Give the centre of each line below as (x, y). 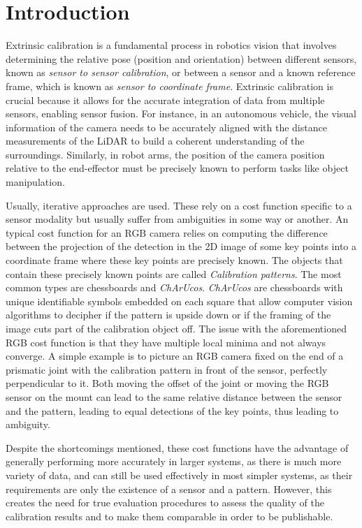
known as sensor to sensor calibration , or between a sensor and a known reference (181, 72)
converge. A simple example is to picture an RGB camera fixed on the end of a (175, 356)
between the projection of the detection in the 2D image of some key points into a (181, 246)
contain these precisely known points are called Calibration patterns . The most (174, 273)
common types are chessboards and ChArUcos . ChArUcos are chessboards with (174, 287)
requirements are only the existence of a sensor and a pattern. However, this (169, 489)
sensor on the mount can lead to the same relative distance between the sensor (174, 396)
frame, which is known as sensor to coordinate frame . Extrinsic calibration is (169, 86)
